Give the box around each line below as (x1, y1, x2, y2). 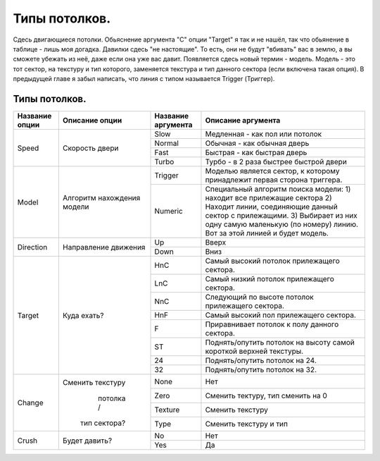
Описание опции (62, 116, 122, 125)
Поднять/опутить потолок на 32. (205, 365, 317, 375)
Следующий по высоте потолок (205, 293, 314, 302)
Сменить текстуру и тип (205, 419, 289, 429)
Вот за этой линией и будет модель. (205, 228, 329, 238)
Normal (154, 138, 179, 148)
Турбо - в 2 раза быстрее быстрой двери (205, 157, 348, 167)
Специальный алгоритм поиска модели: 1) (205, 184, 351, 194)
